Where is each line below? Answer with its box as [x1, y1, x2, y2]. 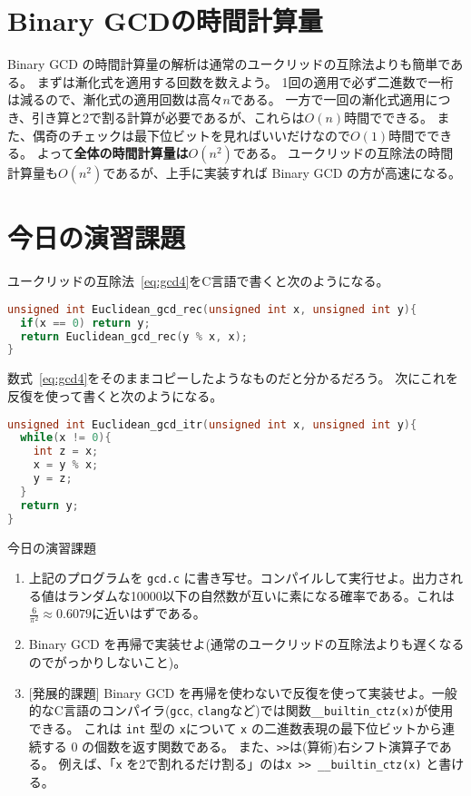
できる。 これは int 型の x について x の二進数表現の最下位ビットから [28, 718, 442, 737]
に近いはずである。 [91, 604, 206, 623]
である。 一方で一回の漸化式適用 [230, 90, 426, 109]
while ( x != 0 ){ [20, 431, 112, 445]
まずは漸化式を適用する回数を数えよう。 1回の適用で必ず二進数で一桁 [36, 72, 454, 91]
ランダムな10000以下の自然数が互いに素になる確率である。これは [66, 585, 455, 604]
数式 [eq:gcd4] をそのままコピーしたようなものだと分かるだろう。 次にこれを [7, 369, 458, 388]
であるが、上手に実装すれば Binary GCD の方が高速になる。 [103, 163, 462, 182]
